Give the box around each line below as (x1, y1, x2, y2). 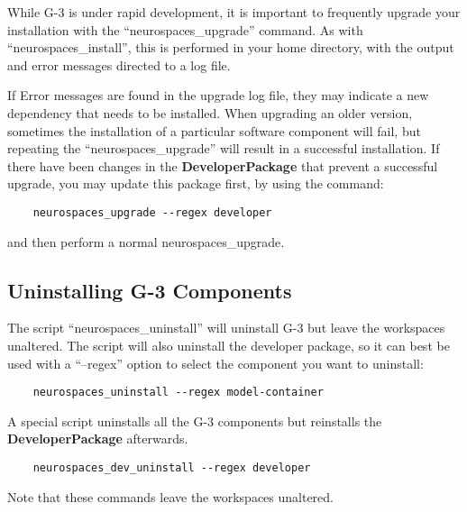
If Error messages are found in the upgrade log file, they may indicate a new (7, 86, 429, 105)
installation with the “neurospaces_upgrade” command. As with (7, 20, 363, 39)
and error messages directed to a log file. (7, 55, 231, 74)
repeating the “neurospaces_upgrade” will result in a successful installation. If (7, 139, 440, 158)
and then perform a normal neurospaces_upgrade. (7, 232, 285, 251)
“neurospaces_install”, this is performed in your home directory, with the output (7, 38, 454, 57)
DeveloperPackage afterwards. (7, 429, 188, 448)
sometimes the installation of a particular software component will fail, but (7, 121, 421, 140)
